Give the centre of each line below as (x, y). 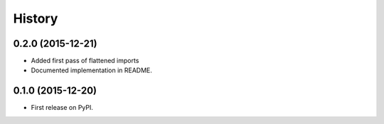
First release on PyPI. (62, 108)
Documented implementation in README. (92, 70)
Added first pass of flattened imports (85, 61)
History (36, 18)
